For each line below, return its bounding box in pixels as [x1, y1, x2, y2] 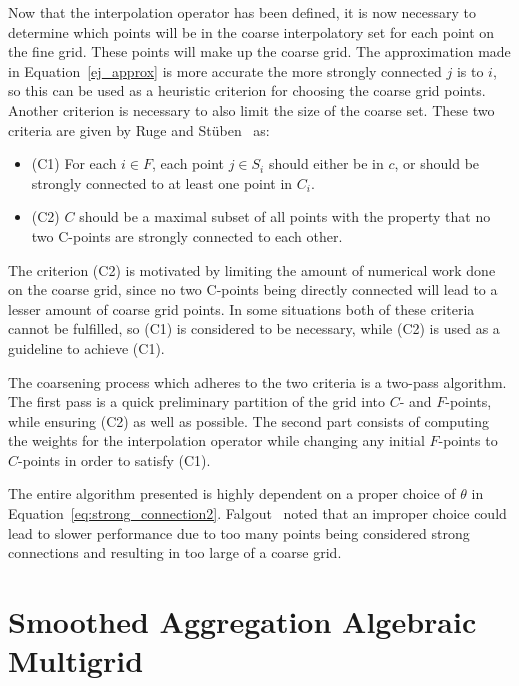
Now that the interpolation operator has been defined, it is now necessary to [8, 2, 476, 22]
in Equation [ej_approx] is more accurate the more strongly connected [8, 60, 442, 81]
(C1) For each [31, 153, 117, 174]
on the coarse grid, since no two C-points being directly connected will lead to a [8, 279, 498, 300]
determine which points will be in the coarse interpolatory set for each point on [8, 21, 495, 42]
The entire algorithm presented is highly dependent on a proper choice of [8, 483, 456, 504]
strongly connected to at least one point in [31, 172, 293, 193]
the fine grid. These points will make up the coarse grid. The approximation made [8, 41, 511, 62]
